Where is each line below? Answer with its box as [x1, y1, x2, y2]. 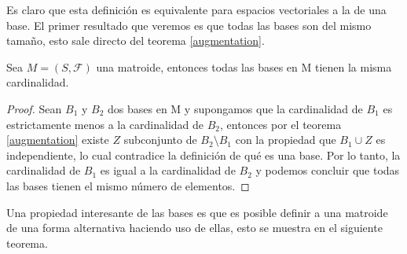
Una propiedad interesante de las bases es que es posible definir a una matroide [6, 204, 388, 220]
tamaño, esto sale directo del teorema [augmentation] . [6, 32, 265, 49]
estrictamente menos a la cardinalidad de [6, 116, 204, 132]
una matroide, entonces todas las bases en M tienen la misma [96, 58, 392, 75]
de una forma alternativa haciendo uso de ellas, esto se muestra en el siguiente [6, 219, 383, 236]
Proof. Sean [6, 100, 62, 116]
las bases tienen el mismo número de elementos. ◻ [6, 177, 250, 193]
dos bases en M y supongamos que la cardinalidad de [108, 100, 363, 116]
